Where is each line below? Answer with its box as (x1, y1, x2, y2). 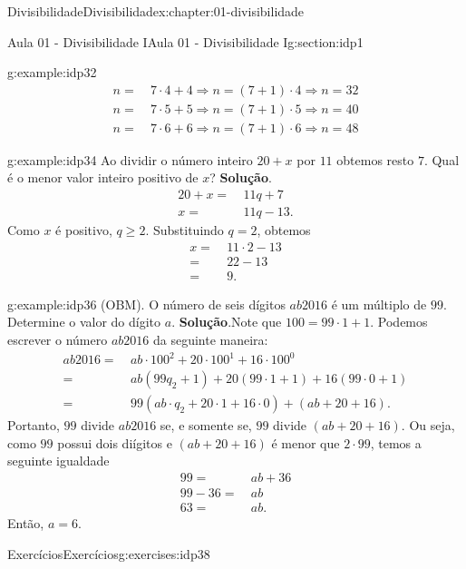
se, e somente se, (160, 416, 252, 435)
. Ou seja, (401, 416, 455, 435)
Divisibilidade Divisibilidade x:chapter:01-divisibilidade (7, 2, 305, 20)
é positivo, (55, 221, 112, 240)
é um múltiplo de (331, 294, 427, 313)
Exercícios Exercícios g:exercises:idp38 (7, 544, 210, 563)
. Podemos (370, 312, 428, 331)
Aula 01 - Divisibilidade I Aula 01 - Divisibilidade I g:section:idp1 (7, 32, 364, 51)
